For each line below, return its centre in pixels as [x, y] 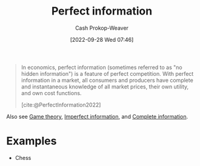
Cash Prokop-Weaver [102, 28]
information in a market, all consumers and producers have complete [107, 80]
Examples [32, 141]
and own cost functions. [51, 93]
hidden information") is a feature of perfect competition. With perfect [107, 73]
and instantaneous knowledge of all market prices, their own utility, [105, 87]
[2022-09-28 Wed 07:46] [102, 39]
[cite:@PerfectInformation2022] [61, 105]
